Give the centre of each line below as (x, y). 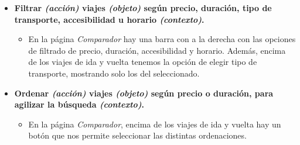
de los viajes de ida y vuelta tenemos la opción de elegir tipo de (143, 62)
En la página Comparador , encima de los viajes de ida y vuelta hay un (155, 124)
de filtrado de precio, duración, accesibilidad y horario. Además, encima (157, 50)
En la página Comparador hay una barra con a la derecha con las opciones (162, 39)
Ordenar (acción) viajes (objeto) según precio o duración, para (144, 93)
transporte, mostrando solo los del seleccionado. (114, 73)
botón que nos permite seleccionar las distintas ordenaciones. (137, 135)
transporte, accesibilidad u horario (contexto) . (109, 19)
